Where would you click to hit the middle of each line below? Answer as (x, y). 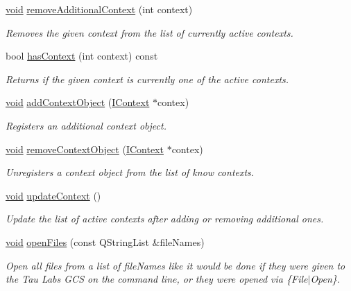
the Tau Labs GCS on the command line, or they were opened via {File (157, 279)
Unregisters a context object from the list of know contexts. (130, 172)
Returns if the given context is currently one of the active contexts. (147, 79)
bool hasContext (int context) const (82, 56)
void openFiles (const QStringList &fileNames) (105, 241)
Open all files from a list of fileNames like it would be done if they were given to (175, 265)
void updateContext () (53, 195)
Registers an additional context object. (86, 125)
